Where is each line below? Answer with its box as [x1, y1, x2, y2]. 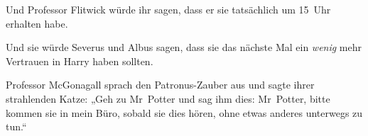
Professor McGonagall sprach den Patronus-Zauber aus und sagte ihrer [6, 77, 315, 92]
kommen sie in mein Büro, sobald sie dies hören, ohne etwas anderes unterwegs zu [6, 105, 363, 120]
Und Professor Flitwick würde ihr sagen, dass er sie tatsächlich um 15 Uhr [6, 2, 331, 16]
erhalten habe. [6, 16, 68, 30]
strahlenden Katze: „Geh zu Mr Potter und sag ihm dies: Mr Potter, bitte [6, 91, 330, 106]
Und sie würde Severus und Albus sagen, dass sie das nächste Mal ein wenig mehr [6, 40, 362, 55]
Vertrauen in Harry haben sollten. [6, 53, 153, 68]
